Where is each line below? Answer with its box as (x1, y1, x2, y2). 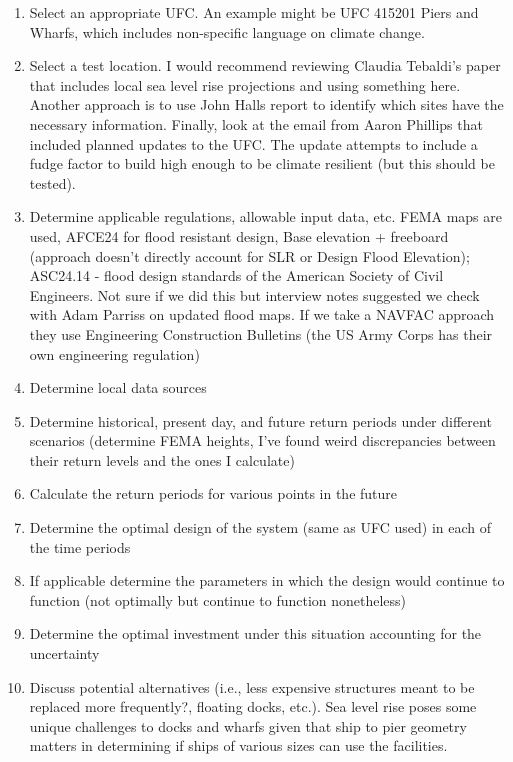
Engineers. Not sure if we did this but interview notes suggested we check (29, 284, 480, 305)
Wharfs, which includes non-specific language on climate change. (29, 21, 425, 42)
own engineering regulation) (29, 343, 200, 364)
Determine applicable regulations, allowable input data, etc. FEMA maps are (29, 206, 503, 227)
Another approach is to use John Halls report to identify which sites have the (29, 94, 504, 115)
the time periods (29, 536, 131, 557)
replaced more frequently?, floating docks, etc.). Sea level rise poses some (29, 696, 477, 717)
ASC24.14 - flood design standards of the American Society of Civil (29, 265, 444, 286)
